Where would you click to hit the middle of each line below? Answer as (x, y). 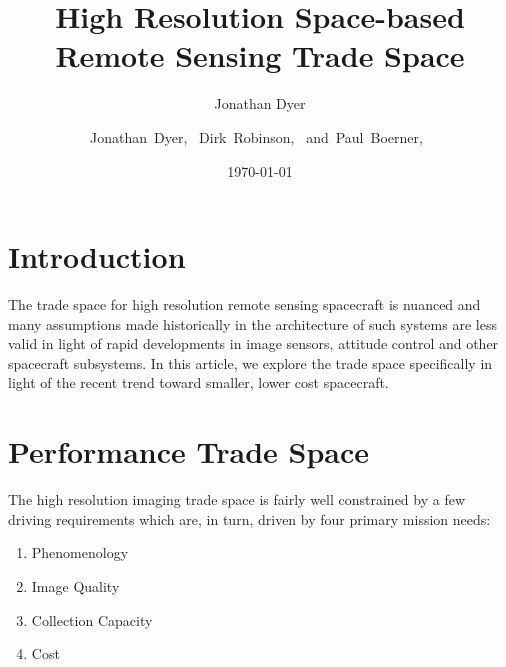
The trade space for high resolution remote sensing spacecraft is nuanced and (244, 304)
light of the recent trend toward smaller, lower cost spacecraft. (198, 382)
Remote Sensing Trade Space (260, 55)
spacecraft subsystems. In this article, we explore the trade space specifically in (250, 362)
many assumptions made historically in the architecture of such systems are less (252, 323)
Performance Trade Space (189, 451)
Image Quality (75, 585)
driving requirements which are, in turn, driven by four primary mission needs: (249, 518)
